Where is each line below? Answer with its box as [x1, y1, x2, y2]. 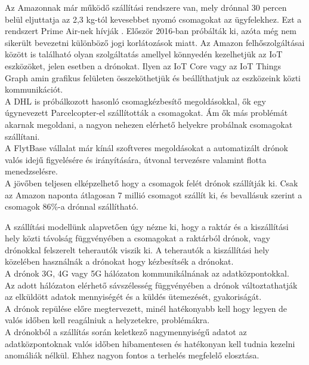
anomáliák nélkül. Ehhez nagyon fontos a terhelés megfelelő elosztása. [5, 349, 259, 361]
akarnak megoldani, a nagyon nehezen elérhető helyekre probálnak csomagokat [5, 118, 293, 130]
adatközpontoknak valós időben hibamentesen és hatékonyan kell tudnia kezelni [5, 337, 295, 349]
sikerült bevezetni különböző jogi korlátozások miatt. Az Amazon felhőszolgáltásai [5, 36, 305, 48]
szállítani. [5, 130, 40, 142]
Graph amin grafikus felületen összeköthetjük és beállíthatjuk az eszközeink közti [5, 71, 301, 84]
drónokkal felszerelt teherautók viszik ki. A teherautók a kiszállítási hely [5, 243, 270, 256]
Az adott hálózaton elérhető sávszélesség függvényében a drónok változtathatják [5, 278, 298, 291]
